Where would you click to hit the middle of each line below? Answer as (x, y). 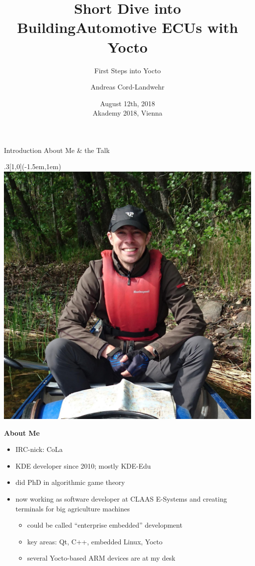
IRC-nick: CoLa (39, 449)
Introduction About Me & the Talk (57, 150)
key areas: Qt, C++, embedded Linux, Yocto (95, 541)
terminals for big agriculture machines (73, 508)
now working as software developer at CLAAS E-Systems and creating (121, 499)
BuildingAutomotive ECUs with (127, 27)
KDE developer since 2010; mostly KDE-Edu (83, 465)
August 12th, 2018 (127, 103)
